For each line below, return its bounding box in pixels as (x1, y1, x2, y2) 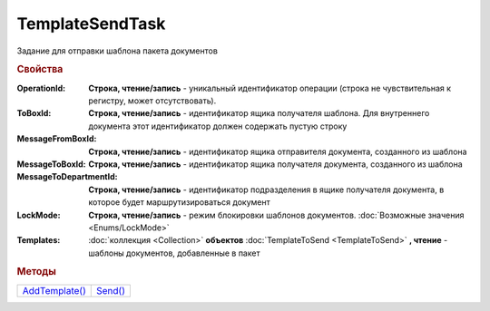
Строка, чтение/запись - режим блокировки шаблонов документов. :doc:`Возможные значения (88, 209, 465, 220)
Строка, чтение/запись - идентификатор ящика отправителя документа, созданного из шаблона (88, 146, 467, 157)
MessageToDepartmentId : (16, 171, 118, 182)
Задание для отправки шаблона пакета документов (16, 45, 218, 56)
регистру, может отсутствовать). (88, 95, 217, 106)
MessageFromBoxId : (16, 133, 97, 144)
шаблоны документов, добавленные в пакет (88, 248, 260, 258)
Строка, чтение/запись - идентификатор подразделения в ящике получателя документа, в (88, 184, 445, 195)
